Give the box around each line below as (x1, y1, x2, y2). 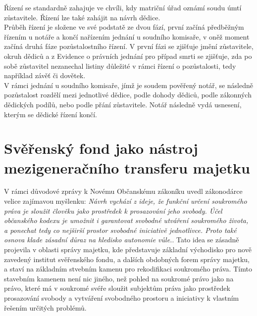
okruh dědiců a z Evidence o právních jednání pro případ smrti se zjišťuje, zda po (4, 50, 252, 61)
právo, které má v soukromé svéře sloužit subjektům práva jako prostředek (4, 283, 230, 293)
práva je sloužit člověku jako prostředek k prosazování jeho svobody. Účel (4, 205, 222, 216)
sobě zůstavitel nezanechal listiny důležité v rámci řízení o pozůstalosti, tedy (4, 60, 236, 71)
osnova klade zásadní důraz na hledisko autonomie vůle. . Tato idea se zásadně (4, 234, 239, 245)
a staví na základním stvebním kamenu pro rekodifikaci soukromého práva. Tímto (4, 264, 252, 274)
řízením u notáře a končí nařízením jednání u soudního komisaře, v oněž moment (4, 31, 250, 42)
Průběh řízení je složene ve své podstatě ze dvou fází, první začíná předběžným (4, 22, 244, 32)
